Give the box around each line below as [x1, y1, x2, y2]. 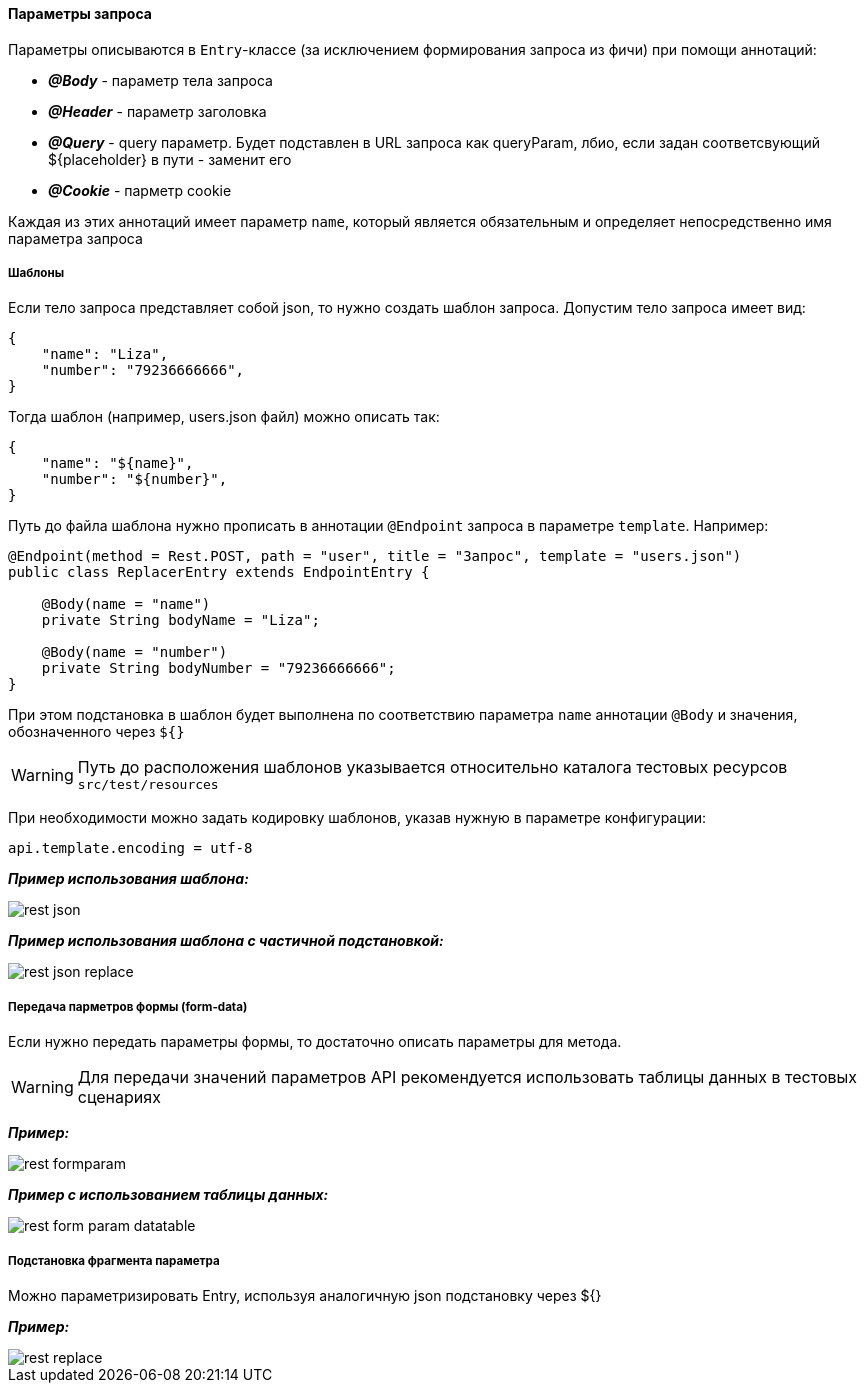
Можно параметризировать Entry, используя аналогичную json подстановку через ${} [8, 1286, 602, 1304]
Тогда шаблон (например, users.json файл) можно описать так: [8, 408, 440, 426]
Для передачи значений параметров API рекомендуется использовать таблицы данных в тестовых [77, 1067, 858, 1088]
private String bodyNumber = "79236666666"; [41, 660, 396, 677]
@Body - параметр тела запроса [48, 71, 273, 89]
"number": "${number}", [41, 471, 228, 488]
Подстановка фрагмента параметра [8, 1253, 220, 1268]
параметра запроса [8, 229, 143, 247]
